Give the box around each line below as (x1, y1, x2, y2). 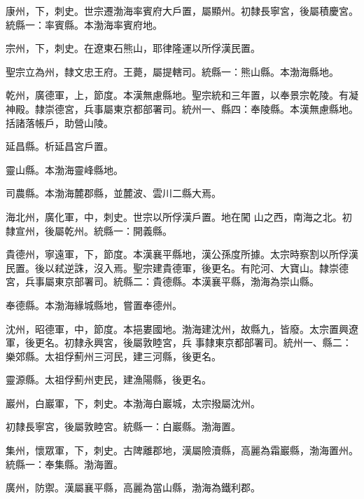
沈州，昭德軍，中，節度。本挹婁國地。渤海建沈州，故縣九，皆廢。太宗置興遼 (6, 321, 358, 336)
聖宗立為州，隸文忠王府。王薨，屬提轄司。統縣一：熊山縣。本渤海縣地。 (6, 64, 339, 78)
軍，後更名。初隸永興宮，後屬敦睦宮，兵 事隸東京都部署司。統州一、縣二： (6, 335, 352, 350)
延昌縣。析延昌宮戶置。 (6, 139, 113, 153)
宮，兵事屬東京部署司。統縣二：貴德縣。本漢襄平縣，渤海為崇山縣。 (6, 274, 319, 289)
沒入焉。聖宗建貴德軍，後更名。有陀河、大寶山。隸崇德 (93, 260, 349, 275)
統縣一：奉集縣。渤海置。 (6, 456, 123, 471)
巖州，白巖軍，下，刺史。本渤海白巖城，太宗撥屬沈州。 (6, 395, 260, 410)
